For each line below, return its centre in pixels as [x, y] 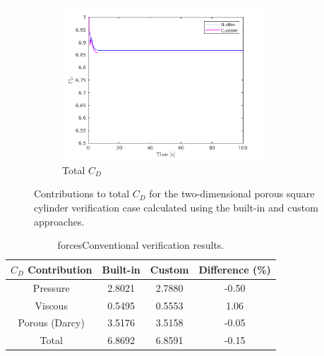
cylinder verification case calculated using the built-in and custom [176, 208]
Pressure [51, 287]
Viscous [51, 305]
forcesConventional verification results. [141, 245]
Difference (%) [235, 269]
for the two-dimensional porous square [232, 194]
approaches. [59, 221]
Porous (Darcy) [51, 323]
